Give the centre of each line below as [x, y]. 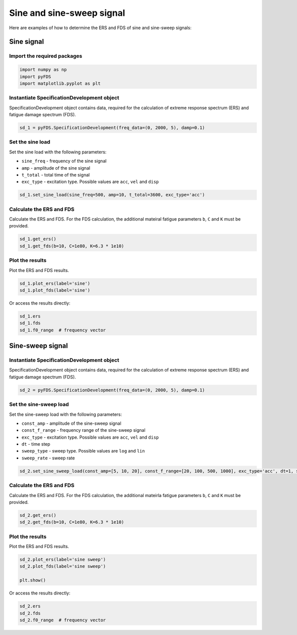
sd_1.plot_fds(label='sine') [55, 290]
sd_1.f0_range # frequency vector [63, 330]
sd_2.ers [30, 606]
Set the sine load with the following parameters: [58, 152]
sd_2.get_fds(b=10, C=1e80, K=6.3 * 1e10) [72, 522]
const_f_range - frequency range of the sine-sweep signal [83, 430]
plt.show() [33, 580]
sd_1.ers [30, 316]
